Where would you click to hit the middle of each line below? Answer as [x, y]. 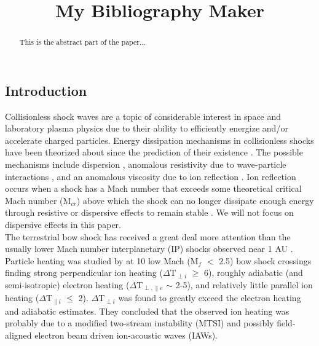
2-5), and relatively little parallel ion [244, 284]
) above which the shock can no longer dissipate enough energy [195, 200]
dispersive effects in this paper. [63, 224]
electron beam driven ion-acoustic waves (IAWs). [126, 335]
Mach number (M [38, 200]
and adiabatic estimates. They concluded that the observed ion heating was [147, 311]
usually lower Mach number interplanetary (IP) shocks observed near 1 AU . [149, 249]
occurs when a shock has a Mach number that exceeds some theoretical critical [153, 188]
